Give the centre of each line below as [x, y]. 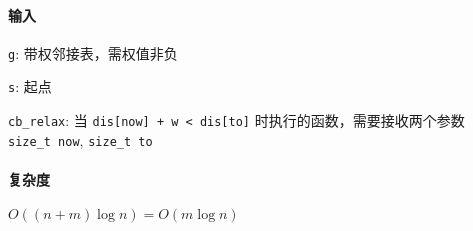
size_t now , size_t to [80, 139]
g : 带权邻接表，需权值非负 [93, 52]
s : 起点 [30, 86]
